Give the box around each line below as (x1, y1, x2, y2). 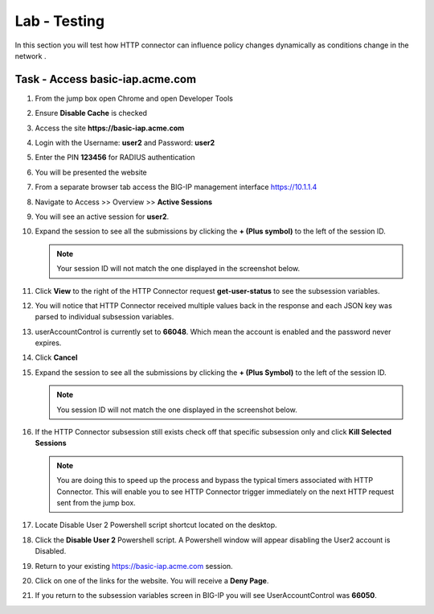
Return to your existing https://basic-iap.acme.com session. (35, 561, 233, 571)
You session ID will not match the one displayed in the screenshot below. (56, 405, 297, 414)
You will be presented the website (35, 167, 148, 177)
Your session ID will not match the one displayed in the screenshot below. (56, 264, 301, 274)
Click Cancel (35, 352, 78, 362)
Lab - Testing (14, 12, 104, 30)
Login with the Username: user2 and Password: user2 (35, 138, 215, 148)
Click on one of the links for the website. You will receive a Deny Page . (35, 575, 269, 585)
